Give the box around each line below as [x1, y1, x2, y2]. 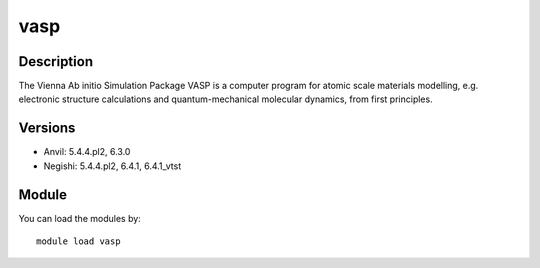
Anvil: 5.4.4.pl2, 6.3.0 [43, 146, 131, 158]
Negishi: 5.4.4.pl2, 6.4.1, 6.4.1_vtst [43, 160, 182, 172]
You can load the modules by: [18, 212, 142, 224]
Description [18, 53, 94, 70]
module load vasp [36, 236, 121, 247]
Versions [18, 120, 76, 137]
